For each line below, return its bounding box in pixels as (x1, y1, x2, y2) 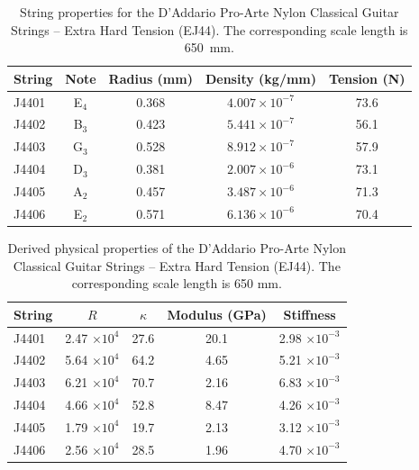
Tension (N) (329, 68, 405, 87)
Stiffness (283, 304, 336, 323)
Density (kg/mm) (205, 68, 317, 87)
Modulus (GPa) (167, 304, 267, 323)
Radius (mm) (108, 68, 193, 87)
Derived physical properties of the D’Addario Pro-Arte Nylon (7, 238, 347, 257)
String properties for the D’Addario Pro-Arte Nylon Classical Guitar (20, 3, 399, 21)
